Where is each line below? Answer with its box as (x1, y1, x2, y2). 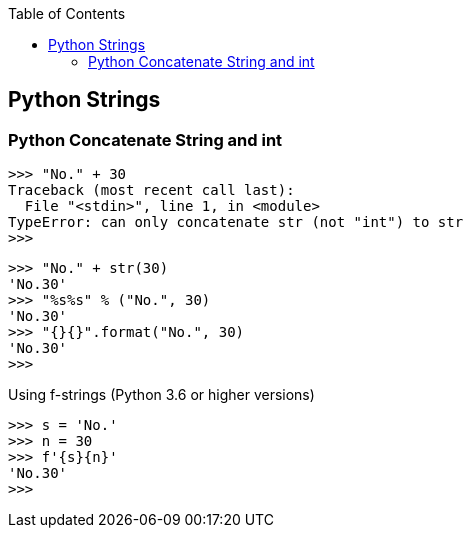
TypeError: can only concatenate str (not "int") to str (8, 214, 464, 231)
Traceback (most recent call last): (8, 182, 295, 199)
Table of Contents (8, 5, 126, 22)
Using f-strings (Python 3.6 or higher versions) (8, 386, 315, 404)
